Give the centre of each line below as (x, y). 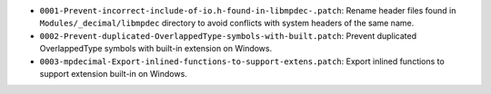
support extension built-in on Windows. (114, 73)
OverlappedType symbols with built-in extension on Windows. (156, 49)
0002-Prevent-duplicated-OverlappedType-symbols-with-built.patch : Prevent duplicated (228, 35)
